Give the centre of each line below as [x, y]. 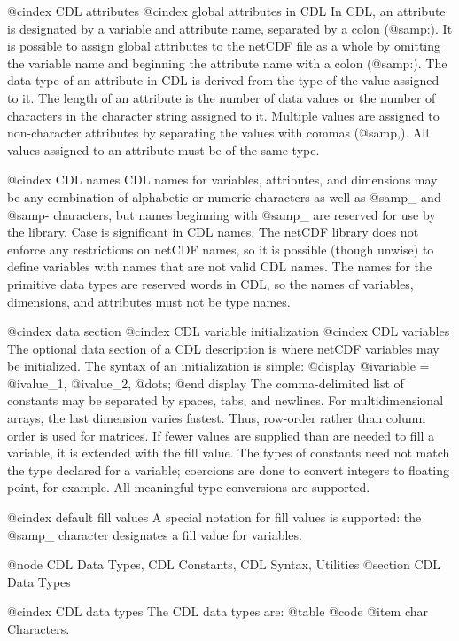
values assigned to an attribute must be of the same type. [163, 149]
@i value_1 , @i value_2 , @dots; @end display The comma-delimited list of [206, 383]
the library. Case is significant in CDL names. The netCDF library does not [213, 232]
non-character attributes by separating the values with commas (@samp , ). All [218, 133]
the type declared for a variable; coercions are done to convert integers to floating [228, 469]
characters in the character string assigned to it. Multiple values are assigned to [223, 115]
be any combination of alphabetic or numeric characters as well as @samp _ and [224, 196]
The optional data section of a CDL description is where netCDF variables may [223, 348]
